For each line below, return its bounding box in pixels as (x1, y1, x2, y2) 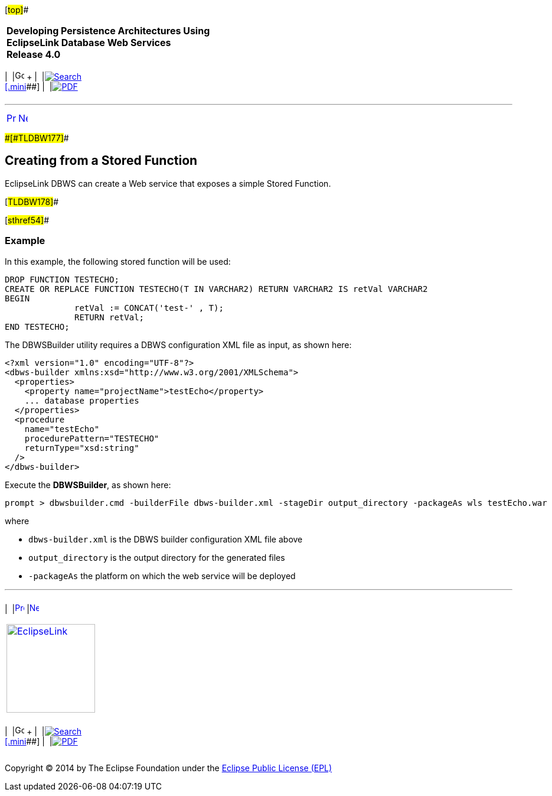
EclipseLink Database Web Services (6, 37, 171, 48)
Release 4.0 (6, 48, 61, 60)
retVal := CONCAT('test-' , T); (74, 303, 224, 313)
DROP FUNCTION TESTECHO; (5, 274, 119, 284)
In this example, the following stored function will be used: (5, 256, 231, 267)
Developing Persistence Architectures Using (6, 25, 210, 37)
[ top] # (5, 5, 29, 15)
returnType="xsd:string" (24, 443, 139, 453)
